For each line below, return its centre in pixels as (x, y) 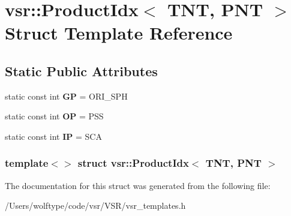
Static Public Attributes (81, 70)
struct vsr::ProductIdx (133, 163)
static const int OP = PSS (54, 116)
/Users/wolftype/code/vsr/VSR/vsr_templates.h (95, 205)
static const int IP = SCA (53, 136)
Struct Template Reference (119, 33)
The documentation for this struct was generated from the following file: (138, 185)
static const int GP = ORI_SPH (66, 96)
